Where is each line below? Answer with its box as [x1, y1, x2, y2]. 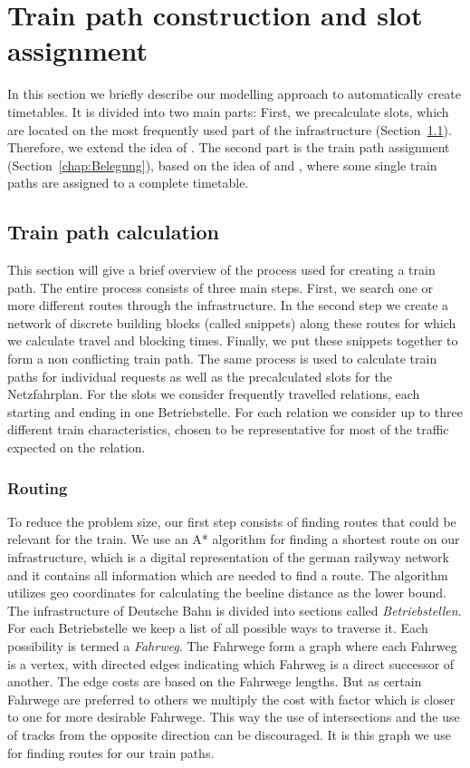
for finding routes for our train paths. [7, 743, 215, 762]
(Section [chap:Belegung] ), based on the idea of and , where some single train [7, 155, 437, 174]
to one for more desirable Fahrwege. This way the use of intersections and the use [7, 707, 460, 726]
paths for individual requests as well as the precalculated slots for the [7, 366, 392, 385]
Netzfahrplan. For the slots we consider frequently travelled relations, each [7, 384, 420, 403]
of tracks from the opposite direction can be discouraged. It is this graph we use [7, 724, 451, 744]
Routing [7, 476, 68, 499]
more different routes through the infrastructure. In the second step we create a [7, 296, 449, 315]
